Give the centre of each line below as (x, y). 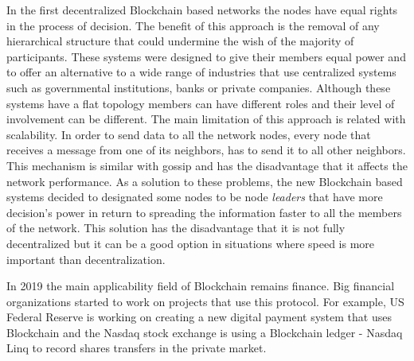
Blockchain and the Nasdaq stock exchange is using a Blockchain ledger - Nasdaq (205, 332)
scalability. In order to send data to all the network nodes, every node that (189, 134)
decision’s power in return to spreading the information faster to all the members (204, 212)
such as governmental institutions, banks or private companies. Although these (199, 87)
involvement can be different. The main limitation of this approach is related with (206, 119)
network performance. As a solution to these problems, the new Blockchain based (205, 181)
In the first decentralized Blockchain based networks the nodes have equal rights (202, 10)
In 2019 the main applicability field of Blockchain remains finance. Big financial (201, 286)
